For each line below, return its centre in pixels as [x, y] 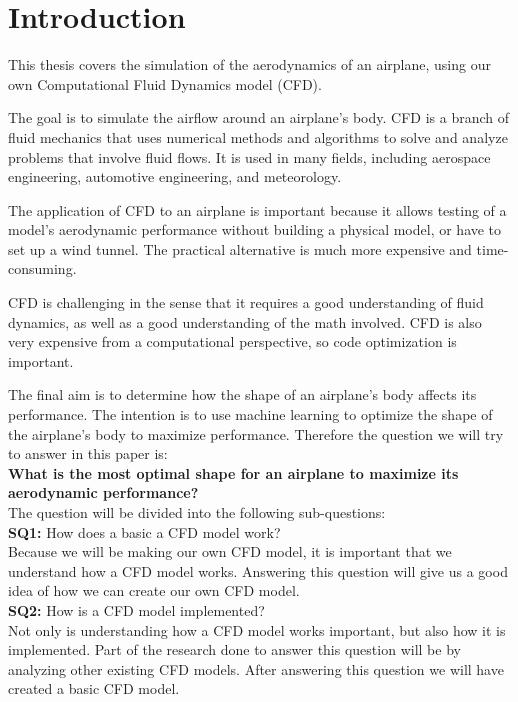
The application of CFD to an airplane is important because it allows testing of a [257, 209]
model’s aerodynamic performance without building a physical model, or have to [255, 229]
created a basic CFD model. [94, 688]
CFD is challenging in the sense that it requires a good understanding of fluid [246, 302]
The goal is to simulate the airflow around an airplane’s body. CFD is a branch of [258, 117]
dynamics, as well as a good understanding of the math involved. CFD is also [245, 321]
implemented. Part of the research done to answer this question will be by [234, 649]
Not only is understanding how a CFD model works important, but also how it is [257, 629]
